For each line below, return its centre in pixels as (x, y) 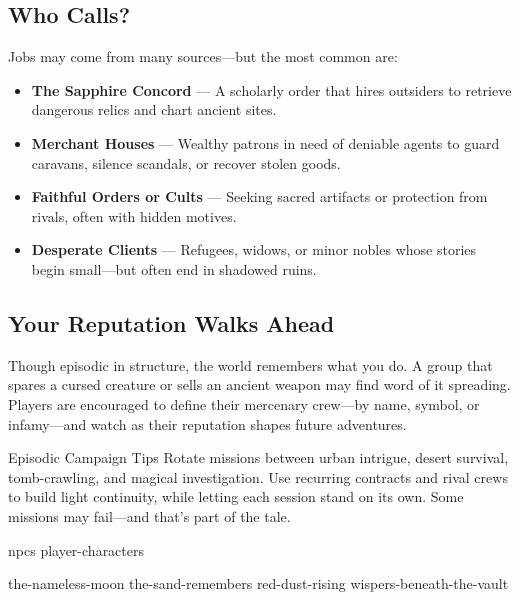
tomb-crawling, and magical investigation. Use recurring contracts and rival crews (258, 476)
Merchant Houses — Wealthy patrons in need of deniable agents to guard (265, 142)
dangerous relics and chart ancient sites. (154, 109)
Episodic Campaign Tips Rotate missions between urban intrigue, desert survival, (258, 457)
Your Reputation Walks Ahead (171, 322)
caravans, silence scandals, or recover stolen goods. (186, 162)
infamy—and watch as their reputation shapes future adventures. (207, 423)
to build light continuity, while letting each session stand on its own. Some (236, 496)
